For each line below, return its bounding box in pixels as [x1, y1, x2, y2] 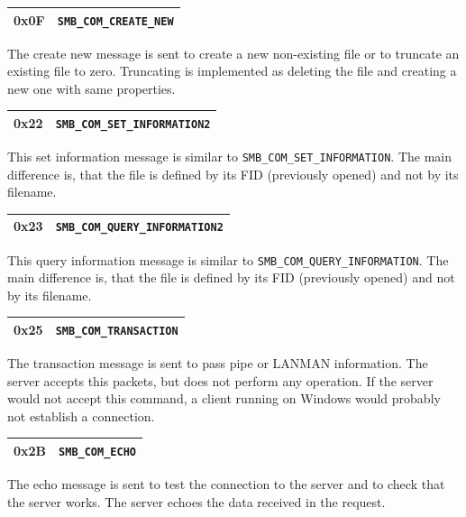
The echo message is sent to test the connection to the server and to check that [7, 475, 445, 494]
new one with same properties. [7, 78, 176, 97]
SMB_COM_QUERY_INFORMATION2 [55, 221, 224, 235]
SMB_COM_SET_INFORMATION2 [55, 117, 211, 131]
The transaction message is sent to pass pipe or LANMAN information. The [7, 354, 428, 373]
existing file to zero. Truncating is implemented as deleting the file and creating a [7, 61, 457, 80]
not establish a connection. [7, 406, 155, 425]
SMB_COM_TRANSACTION [55, 324, 178, 337]
